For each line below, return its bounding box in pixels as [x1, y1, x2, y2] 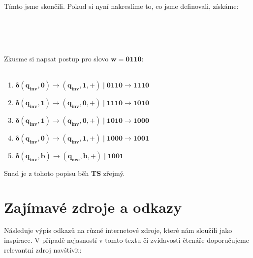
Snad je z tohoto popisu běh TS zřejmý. [4, 168, 125, 178]
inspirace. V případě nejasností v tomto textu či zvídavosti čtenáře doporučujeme [4, 235, 249, 245]
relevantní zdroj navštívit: [4, 244, 82, 255]
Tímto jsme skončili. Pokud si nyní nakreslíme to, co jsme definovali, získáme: [4, 1, 239, 11]
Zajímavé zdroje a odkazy [4, 197, 182, 217]
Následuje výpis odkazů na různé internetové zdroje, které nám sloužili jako [4, 225, 232, 235]
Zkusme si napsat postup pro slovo [4, 53, 109, 63]
